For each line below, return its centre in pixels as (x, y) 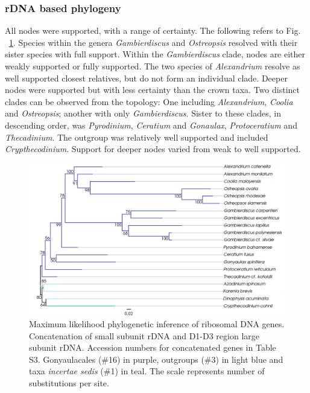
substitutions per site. (69, 383)
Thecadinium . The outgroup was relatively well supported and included (137, 137)
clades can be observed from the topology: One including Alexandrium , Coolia (149, 101)
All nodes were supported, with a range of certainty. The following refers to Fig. (153, 30)
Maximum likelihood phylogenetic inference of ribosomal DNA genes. (157, 324)
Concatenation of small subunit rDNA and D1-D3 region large (144, 335)
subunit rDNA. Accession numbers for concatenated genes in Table (153, 347)
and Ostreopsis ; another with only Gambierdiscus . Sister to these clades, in (143, 113)
